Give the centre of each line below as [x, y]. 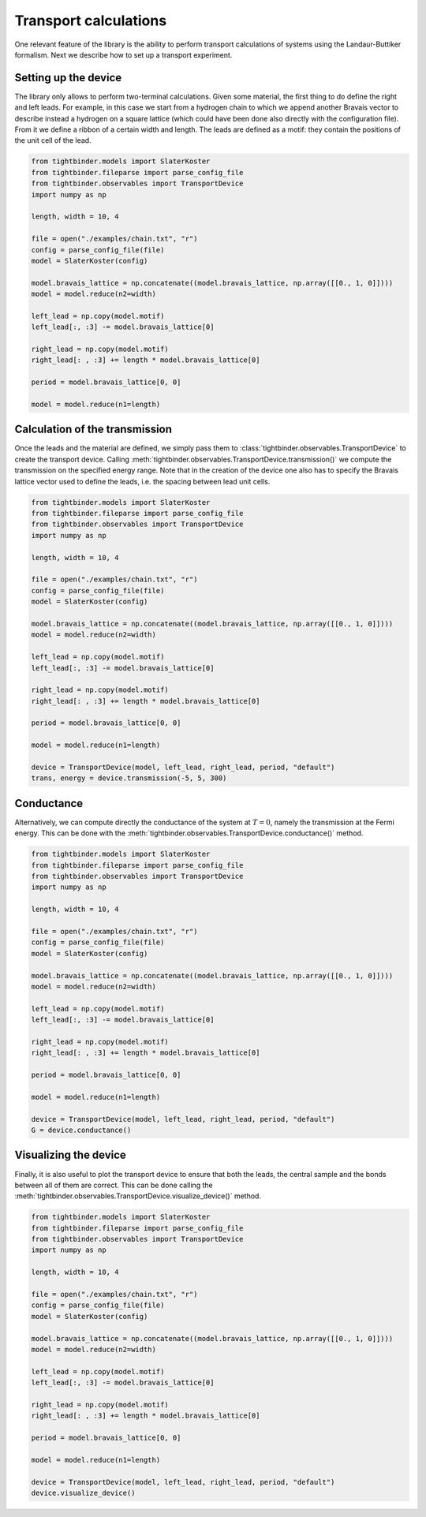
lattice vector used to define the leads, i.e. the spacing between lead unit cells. [142, 481]
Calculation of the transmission [93, 430]
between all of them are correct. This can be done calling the [114, 1185]
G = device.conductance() [81, 1130]
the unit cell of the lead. [53, 140]
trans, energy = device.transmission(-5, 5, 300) [129, 778]
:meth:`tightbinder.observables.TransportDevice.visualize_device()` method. [138, 1196]
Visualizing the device [70, 1155]
